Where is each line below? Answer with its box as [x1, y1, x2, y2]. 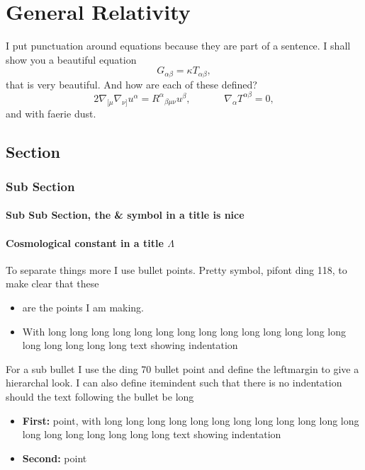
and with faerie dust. [6, 105, 96, 120]
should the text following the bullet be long [6, 389, 194, 404]
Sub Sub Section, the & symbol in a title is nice [6, 207, 245, 222]
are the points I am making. [22, 300, 145, 315]
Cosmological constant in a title [6, 235, 164, 250]
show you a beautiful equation [6, 52, 137, 67]
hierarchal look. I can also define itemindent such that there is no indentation [6, 375, 342, 390]
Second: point [22, 450, 87, 465]
